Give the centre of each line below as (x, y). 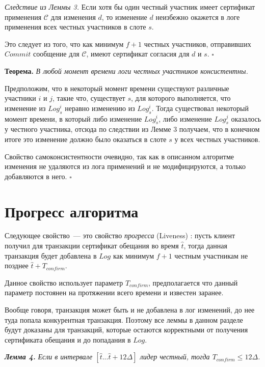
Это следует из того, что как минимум (64, 44)
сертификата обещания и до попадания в (68, 339)
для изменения (73, 17)
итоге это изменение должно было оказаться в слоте (86, 139)
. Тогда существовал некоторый (200, 108)
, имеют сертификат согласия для (138, 54)
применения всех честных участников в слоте (75, 27)
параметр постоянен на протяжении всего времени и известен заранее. (114, 292)
